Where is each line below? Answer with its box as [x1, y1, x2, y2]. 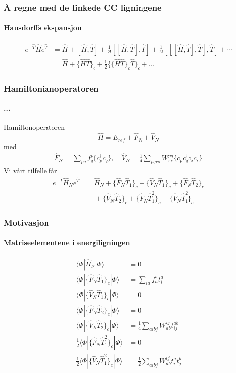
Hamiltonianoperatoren [4, 82, 99, 94]
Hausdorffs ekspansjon [4, 22, 82, 33]
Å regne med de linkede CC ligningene [4, 1, 162, 13]
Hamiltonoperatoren [4, 122, 65, 132]
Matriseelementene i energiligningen [4, 237, 130, 248]
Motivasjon [4, 216, 49, 228]
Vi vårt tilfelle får [4, 165, 57, 176]
